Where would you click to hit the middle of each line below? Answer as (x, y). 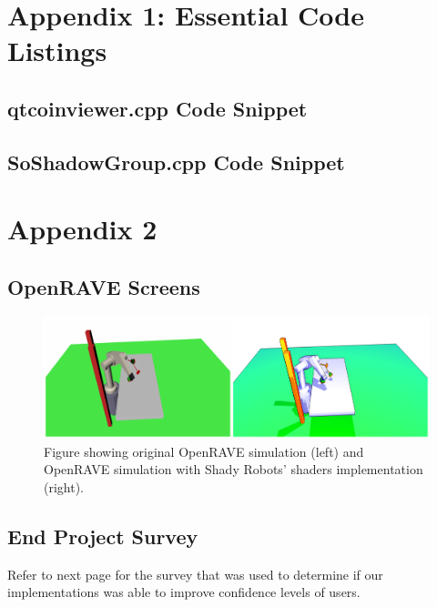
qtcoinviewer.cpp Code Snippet (158, 108)
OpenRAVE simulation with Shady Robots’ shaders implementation (234, 469)
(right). (64, 486)
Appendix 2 (82, 229)
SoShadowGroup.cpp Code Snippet (176, 162)
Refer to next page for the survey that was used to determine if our (195, 574)
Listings (57, 51)
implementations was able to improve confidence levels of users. (184, 592)
